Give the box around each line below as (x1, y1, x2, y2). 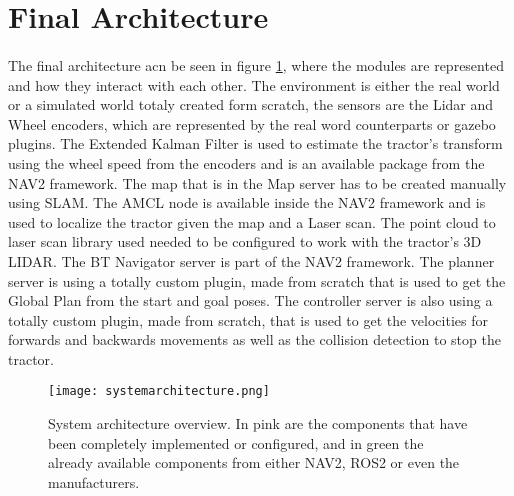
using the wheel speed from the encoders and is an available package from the (8, 152, 485, 173)
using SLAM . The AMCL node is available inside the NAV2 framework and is (8, 192, 486, 213)
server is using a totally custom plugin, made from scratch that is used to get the (8, 270, 506, 291)
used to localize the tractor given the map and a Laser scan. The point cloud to (8, 211, 496, 232)
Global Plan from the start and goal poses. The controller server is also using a (8, 290, 493, 311)
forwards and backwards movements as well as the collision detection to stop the (8, 329, 501, 350)
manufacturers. (48, 471, 140, 492)
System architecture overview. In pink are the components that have (48, 413, 468, 434)
